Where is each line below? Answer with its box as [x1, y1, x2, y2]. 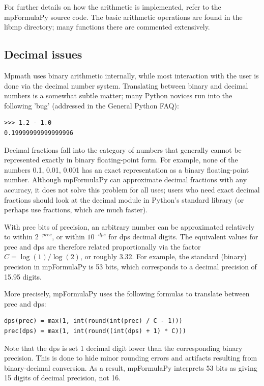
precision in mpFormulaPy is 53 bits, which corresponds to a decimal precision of [4, 261, 257, 272]
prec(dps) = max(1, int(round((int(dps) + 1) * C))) [4, 327, 186, 335]
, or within [52, 231, 85, 242]
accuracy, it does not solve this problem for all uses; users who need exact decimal [4, 184, 260, 195]
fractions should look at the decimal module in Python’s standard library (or [4, 194, 244, 205]
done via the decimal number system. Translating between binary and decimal [4, 80, 248, 91]
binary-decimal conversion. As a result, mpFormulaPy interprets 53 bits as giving [4, 362, 257, 373]
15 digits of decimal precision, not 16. [4, 372, 121, 383]
